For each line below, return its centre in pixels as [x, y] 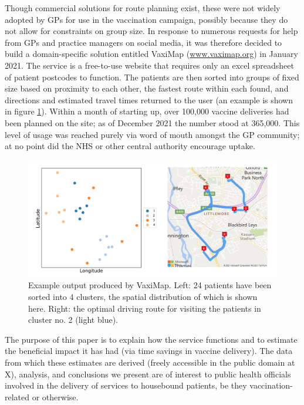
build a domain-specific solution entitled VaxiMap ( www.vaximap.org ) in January [151, 54]
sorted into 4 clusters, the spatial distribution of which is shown [143, 297]
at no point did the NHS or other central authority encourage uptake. [130, 146]
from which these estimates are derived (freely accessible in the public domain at [150, 362]
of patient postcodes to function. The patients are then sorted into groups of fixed [152, 77]
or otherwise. [55, 396]
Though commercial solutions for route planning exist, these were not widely [143, 8]
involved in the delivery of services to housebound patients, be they [126, 385]
